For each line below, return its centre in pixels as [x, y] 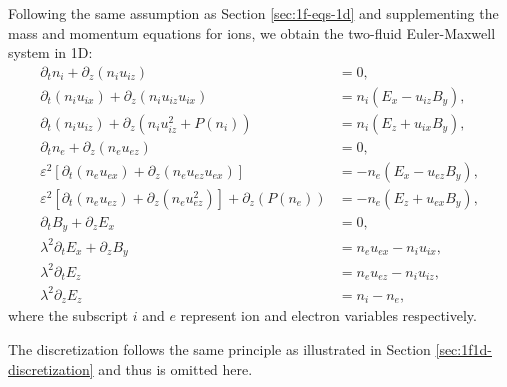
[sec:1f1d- [463, 349]
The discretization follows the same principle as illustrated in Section [219, 349]
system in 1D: [50, 52]
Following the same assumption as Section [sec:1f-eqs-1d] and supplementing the [253, 13]
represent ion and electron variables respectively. [328, 315]
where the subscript [68, 315]
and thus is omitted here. [175, 368]
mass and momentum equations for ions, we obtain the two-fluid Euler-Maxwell [252, 32]
